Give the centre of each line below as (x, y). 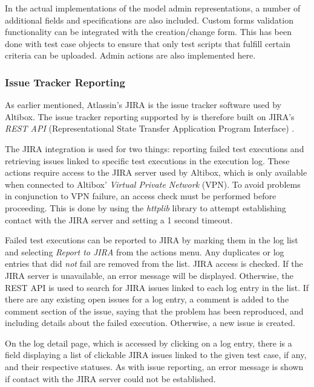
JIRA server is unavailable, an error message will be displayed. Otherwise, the (149, 275)
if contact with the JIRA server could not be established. (110, 378)
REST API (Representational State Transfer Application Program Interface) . (150, 128)
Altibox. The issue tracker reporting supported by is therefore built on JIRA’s (150, 116)
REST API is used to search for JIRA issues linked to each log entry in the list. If (157, 287)
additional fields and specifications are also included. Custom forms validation (149, 20)
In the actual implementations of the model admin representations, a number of (153, 8)
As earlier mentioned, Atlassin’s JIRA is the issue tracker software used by (143, 105)
